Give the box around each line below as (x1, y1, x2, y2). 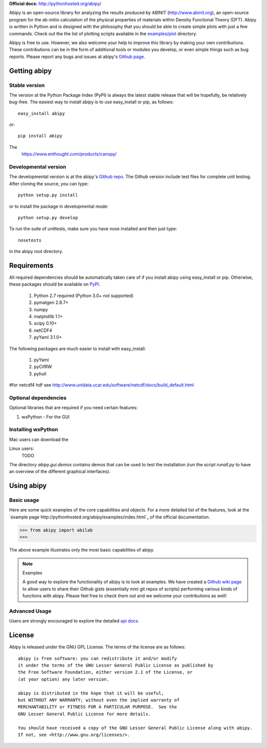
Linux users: (9, 445, 34, 451)
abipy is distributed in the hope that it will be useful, (18, 690, 164, 696)
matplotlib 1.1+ (34, 313, 63, 319)
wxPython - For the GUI (21, 414, 70, 420)
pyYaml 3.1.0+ (34, 334, 62, 340)
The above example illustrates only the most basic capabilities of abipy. (9, 547, 155, 553)
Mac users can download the (9, 436, 69, 442)
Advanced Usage (9, 608, 51, 615)
